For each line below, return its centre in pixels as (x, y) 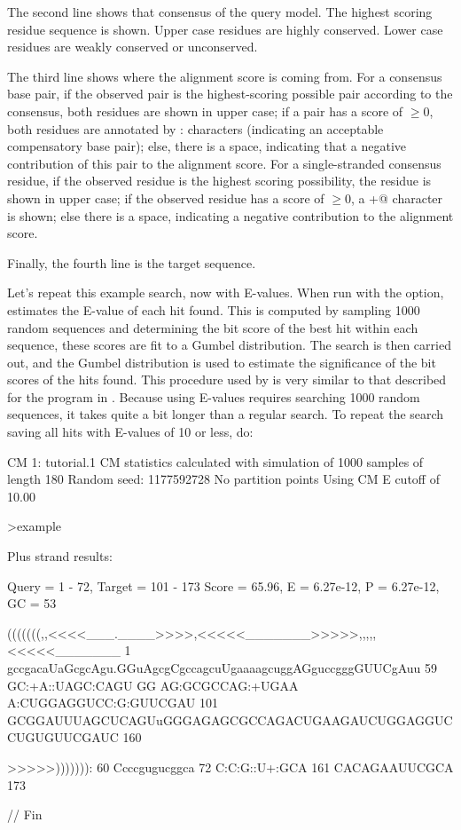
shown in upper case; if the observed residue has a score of (166, 198)
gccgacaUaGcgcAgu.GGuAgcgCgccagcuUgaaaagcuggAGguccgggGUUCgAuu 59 (223, 668)
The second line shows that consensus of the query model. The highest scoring (220, 12)
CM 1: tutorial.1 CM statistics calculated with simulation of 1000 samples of (215, 461)
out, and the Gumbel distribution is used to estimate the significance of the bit (222, 362)
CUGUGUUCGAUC (63, 737)
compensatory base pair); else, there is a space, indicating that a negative (207, 146)
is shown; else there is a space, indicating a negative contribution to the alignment (230, 215)
